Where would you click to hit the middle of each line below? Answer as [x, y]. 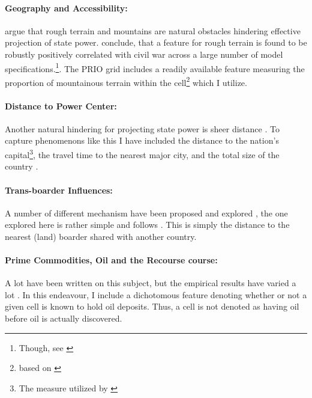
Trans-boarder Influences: [59, 190]
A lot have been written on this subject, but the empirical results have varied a [151, 283]
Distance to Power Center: [61, 106]
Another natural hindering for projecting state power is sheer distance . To [142, 128]
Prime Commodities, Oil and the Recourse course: [111, 260]
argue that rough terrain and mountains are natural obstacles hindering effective [153, 30]
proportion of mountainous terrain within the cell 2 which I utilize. [126, 81]
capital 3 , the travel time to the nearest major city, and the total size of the [142, 154]
